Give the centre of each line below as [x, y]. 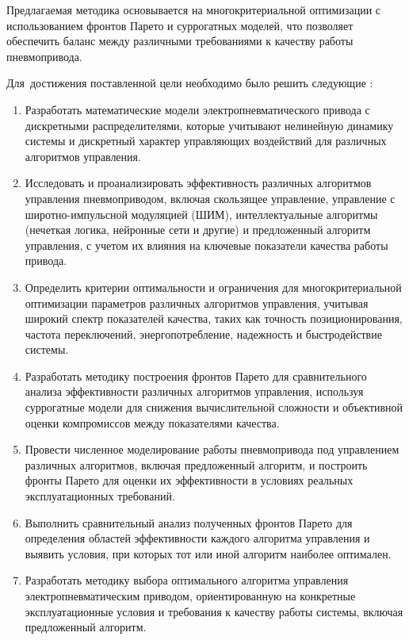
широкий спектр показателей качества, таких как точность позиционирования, [214, 318]
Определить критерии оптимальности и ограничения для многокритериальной [213, 287]
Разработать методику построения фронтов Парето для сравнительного [196, 376]
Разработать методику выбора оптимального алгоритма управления [187, 580]
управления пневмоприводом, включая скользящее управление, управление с [210, 198]
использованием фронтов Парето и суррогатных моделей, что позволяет [180, 25]
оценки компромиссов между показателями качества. [152, 422]
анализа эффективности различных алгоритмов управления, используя [194, 391]
